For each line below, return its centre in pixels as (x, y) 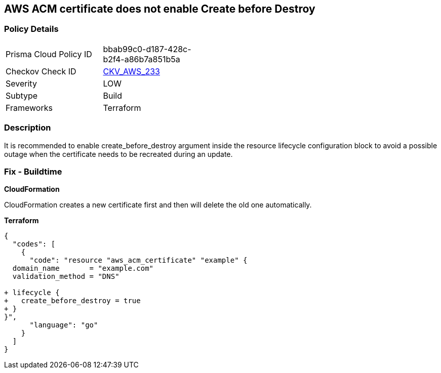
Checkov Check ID (41, 71)
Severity (21, 83)
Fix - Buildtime (33, 171)
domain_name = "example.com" (83, 268)
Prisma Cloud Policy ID (49, 54)
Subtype (22, 95)
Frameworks (29, 108)
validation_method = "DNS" (66, 277)
